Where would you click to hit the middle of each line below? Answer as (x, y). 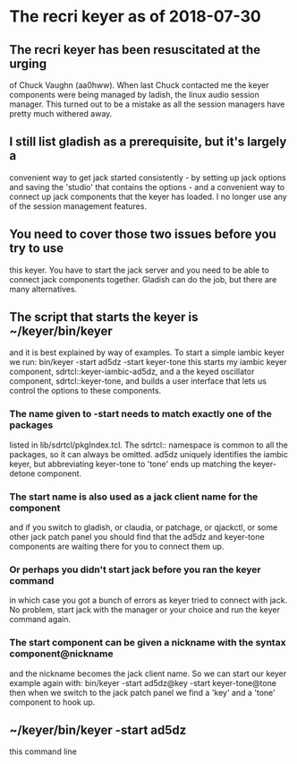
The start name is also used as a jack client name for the (134, 497)
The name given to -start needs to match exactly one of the (141, 414)
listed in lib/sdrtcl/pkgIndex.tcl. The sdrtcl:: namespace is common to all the (149, 445)
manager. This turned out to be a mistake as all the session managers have (147, 104)
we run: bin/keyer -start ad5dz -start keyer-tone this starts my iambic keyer (148, 362)
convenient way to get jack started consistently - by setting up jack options (148, 178)
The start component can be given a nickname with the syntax (148, 643)
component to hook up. (52, 702)
